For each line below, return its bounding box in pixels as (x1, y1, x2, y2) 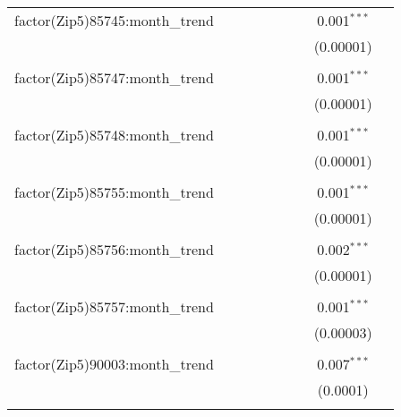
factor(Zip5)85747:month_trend (14, 67, 214, 88)
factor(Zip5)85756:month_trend (14, 239, 214, 260)
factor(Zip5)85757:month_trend (14, 296, 214, 317)
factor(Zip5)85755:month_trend (14, 182, 214, 202)
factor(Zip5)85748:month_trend (14, 124, 214, 145)
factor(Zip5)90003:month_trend (14, 353, 214, 374)
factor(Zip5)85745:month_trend (14, 10, 214, 30)
